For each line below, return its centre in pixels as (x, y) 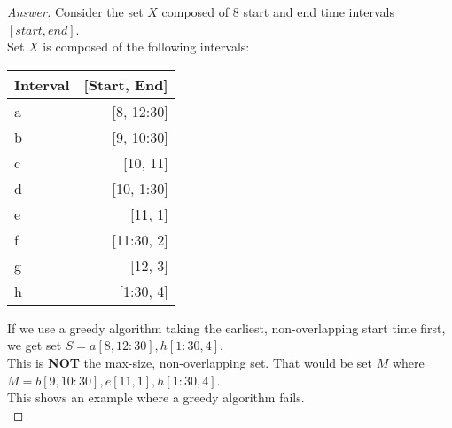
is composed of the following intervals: (146, 47)
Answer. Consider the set (75, 12)
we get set (35, 345)
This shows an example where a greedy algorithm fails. (156, 397)
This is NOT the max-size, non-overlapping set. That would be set (190, 362)
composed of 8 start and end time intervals (278, 12)
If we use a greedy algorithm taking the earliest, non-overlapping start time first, (226, 327)
